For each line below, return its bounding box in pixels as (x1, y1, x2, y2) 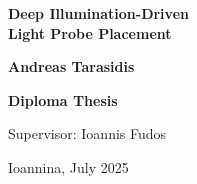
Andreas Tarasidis (8, 56, 135, 77)
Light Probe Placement (8, 22, 172, 43)
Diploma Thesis (8, 89, 118, 110)
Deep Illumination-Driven (8, 3, 189, 23)
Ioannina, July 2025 (8, 156, 129, 177)
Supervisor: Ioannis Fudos (8, 123, 167, 144)
